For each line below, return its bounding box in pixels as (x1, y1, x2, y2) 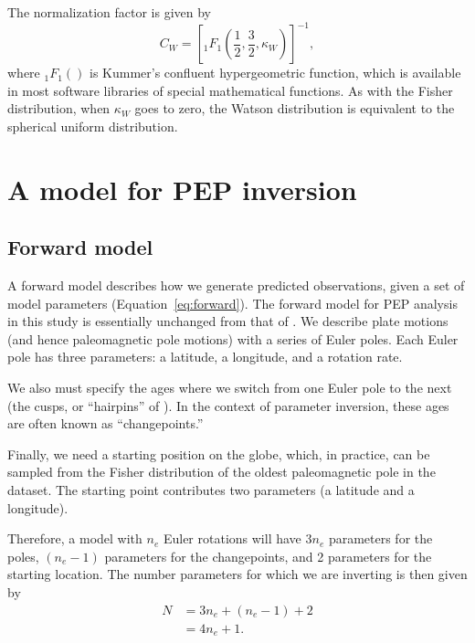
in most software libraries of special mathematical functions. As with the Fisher (7, 80, 453, 100)
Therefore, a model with (7, 529, 142, 548)
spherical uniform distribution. (7, 116, 178, 135)
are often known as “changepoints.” (7, 414, 204, 433)
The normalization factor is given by (7, 3, 211, 21)
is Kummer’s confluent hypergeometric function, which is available (90, 63, 461, 82)
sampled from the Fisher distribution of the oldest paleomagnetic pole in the (7, 462, 436, 481)
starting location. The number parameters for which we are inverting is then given (7, 564, 468, 584)
